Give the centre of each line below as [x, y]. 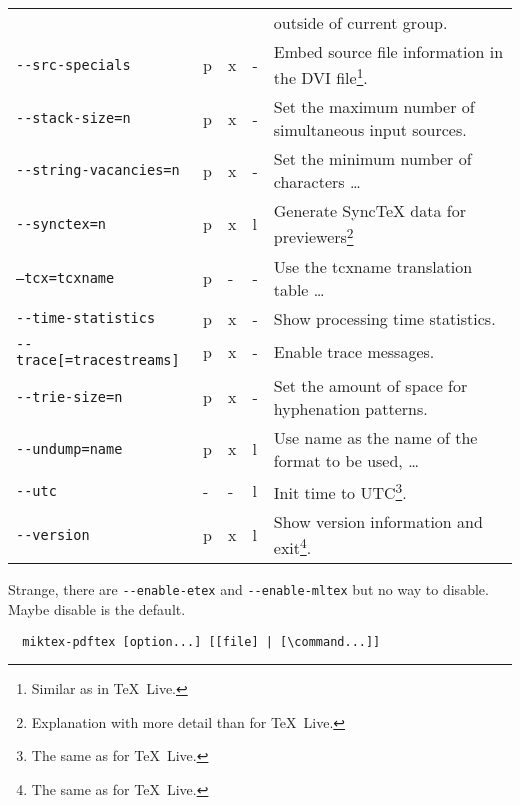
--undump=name [69, 448]
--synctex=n [61, 223]
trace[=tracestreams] [98, 359]
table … [299, 289]
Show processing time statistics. [384, 318]
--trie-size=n [69, 396]
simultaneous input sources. [370, 130]
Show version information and [378, 521]
